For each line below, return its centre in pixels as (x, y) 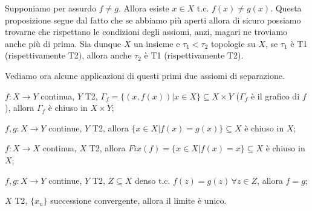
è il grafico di (275, 96)
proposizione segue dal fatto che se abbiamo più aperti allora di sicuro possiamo (153, 20)
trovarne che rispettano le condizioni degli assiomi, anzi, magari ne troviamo (146, 32)
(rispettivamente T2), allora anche (68, 55)
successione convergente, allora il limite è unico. (138, 200)
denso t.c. (153, 180)
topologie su (233, 43)
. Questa (286, 8)
